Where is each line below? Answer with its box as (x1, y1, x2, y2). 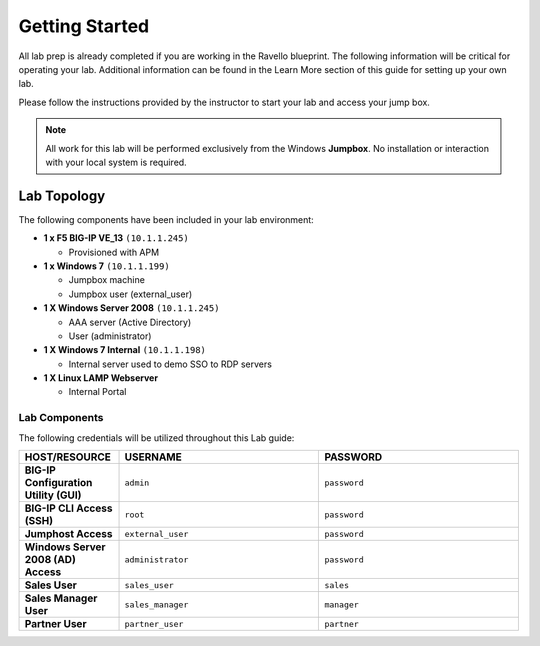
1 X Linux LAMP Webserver (43, 372, 159, 384)
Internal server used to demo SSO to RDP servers (68, 358, 272, 370)
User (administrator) (68, 330, 152, 342)
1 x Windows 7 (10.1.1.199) (43, 260, 170, 272)
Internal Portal (68, 386, 127, 398)
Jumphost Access (24, 527, 113, 541)
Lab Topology (18, 187, 106, 204)
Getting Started (18, 15, 150, 37)
